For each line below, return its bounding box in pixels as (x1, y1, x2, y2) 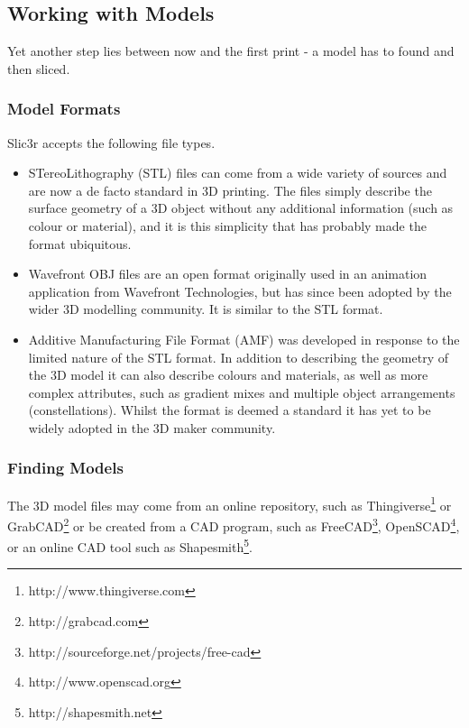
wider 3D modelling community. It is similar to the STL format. (28, 299, 383, 318)
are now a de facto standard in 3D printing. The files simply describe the (28, 180, 432, 199)
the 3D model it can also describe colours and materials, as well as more (28, 365, 428, 384)
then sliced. (7, 59, 70, 78)
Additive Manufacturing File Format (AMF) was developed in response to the (28, 329, 460, 348)
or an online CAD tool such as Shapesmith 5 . (7, 535, 253, 556)
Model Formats (7, 97, 121, 120)
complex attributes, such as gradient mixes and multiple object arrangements (28, 382, 455, 401)
